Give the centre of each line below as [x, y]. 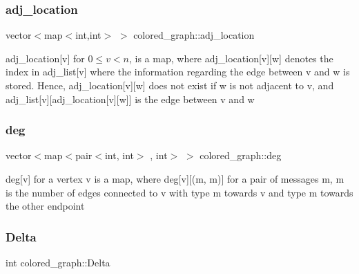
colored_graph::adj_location [194, 35]
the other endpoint [45, 206]
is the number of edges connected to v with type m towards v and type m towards [179, 192]
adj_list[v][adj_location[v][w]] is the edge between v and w [130, 99]
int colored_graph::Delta [58, 262]
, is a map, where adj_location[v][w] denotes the [231, 58]
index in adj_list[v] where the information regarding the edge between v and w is [178, 72]
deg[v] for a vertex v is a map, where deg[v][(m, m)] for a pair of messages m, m [175, 179]
